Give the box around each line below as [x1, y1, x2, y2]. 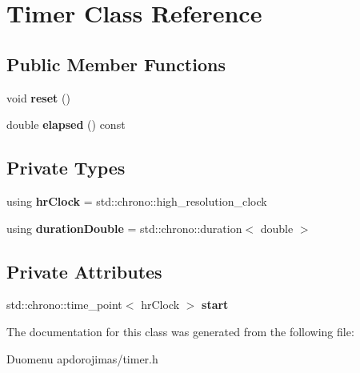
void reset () [6, 89, 70, 106]
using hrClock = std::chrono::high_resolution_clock [6, 192, 267, 209]
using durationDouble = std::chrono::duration [6, 219, 242, 236]
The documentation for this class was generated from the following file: [6, 323, 354, 339]
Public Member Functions [6, 51, 226, 76]
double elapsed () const [6, 116, 126, 133]
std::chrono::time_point [6, 296, 122, 313]
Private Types [6, 155, 126, 180]
